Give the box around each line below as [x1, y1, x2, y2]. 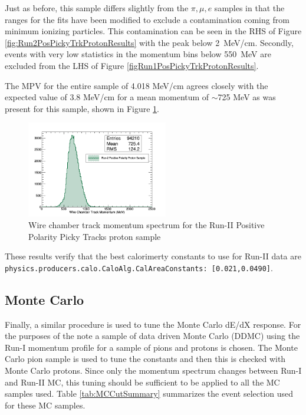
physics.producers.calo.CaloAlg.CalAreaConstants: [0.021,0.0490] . [5, 261, 273, 274]
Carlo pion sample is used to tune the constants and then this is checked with [5, 353, 286, 365]
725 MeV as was [218, 91, 276, 103]
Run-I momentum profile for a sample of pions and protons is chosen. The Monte [5, 341, 298, 353]
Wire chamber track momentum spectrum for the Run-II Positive [28, 218, 265, 230]
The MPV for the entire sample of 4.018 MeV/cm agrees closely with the [5, 79, 268, 91]
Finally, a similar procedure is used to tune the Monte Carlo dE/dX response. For [5, 318, 301, 330]
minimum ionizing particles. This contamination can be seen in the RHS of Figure [5, 25, 302, 37]
